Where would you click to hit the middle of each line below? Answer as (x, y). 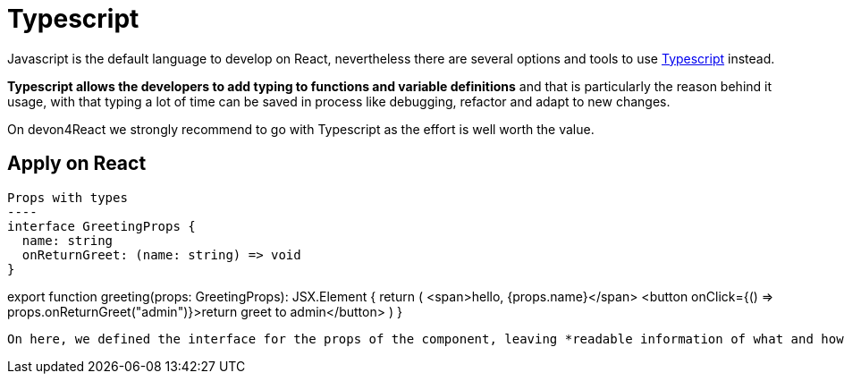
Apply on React (77, 164)
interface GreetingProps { (101, 226)
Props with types (68, 197)
